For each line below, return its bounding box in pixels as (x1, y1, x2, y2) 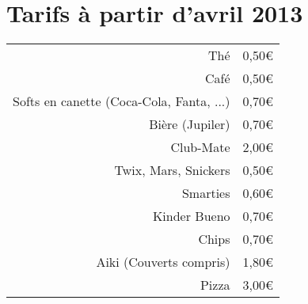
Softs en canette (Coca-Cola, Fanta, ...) (13, 92, 230, 111)
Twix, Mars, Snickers (114, 161, 230, 180)
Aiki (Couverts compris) (96, 253, 230, 272)
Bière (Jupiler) (149, 115, 230, 134)
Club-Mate (170, 138, 230, 157)
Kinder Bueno (152, 207, 230, 226)
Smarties (181, 184, 230, 203)
